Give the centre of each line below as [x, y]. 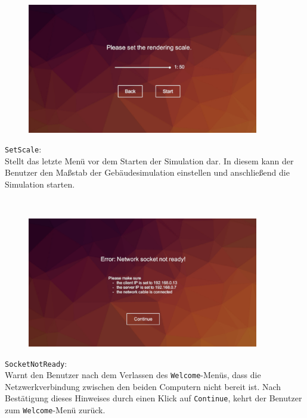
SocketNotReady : [36, 363]
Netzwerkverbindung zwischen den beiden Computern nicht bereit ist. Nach [143, 386]
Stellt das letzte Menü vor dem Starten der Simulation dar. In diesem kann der [149, 160]
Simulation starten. [40, 184]
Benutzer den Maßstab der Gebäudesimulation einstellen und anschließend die [147, 172]
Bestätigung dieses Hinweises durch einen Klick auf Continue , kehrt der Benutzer [153, 398]
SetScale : [23, 149]
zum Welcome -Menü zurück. [55, 410]
